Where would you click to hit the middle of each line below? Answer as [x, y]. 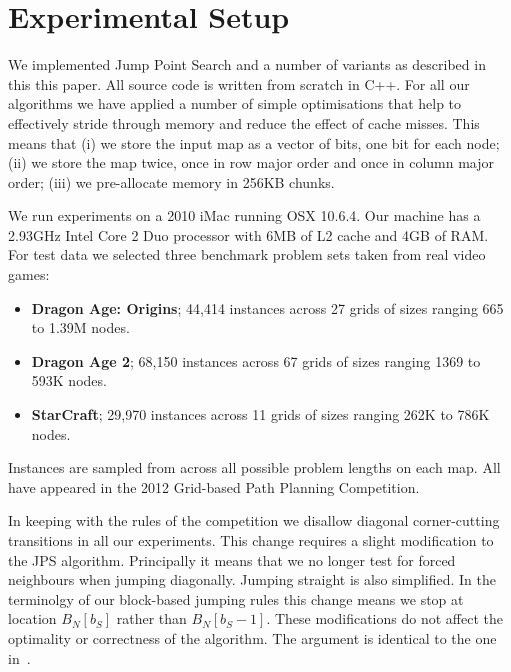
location [32, 618]
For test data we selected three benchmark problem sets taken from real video [247, 254]
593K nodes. [69, 380]
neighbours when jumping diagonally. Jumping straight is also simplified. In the [252, 579]
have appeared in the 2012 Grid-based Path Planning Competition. [214, 486]
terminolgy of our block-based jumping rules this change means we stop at [236, 598]
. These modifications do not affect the [384, 618]
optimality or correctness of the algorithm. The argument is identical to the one [252, 637]
